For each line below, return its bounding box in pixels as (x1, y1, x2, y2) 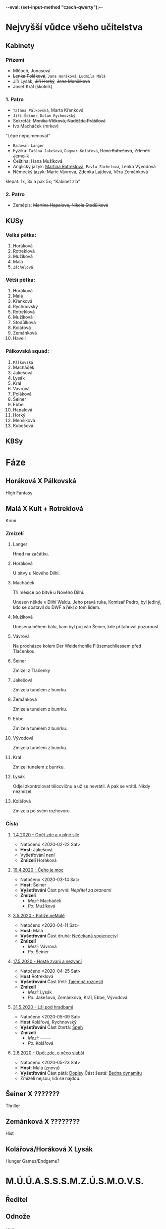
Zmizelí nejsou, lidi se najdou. (20, 1075, 81, 1081)
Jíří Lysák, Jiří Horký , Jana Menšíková (12, 78, 90, 84)
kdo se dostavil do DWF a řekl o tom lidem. (12, 604, 101, 610)
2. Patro (5, 191, 25, 198)
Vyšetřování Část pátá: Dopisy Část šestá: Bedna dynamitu (20, 1070, 142, 1076)
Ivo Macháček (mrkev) (12, 123, 59, 129)
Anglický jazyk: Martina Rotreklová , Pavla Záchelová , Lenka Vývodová (12, 164, 156, 170)
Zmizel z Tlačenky (12, 668, 51, 673)
